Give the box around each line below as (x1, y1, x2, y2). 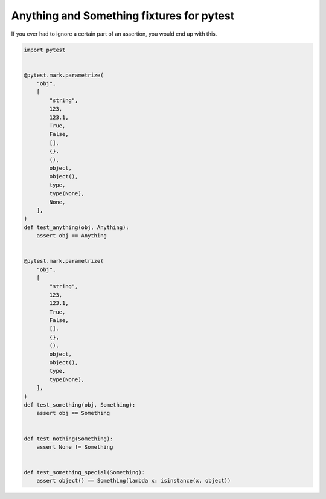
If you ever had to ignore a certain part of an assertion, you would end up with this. (11, 30, 217, 37)
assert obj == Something (36, 410, 110, 417)
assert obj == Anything (36, 233, 107, 239)
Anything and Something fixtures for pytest (11, 9, 235, 22)
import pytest (24, 46, 66, 53)
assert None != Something (36, 443, 113, 450)
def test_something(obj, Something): (24, 401, 136, 408)
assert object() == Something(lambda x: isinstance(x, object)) (36, 477, 231, 485)
